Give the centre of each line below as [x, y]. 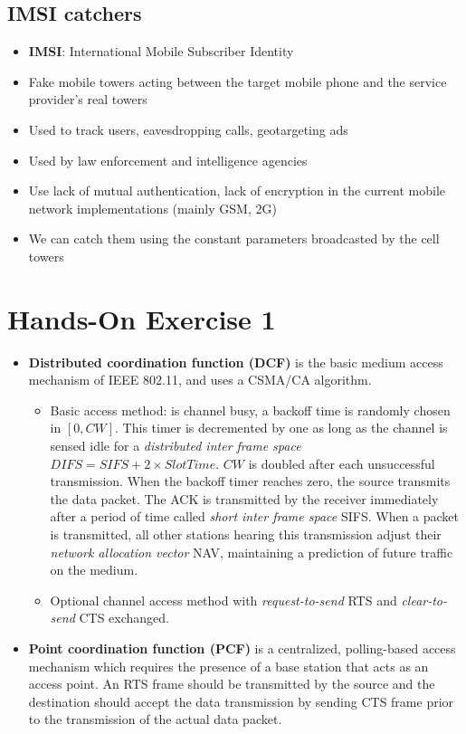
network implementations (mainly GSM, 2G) [152, 208]
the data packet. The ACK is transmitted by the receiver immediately [244, 498]
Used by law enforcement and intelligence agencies [168, 160]
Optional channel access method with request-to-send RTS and [223, 600]
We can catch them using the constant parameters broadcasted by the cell [234, 238]
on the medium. [94, 570]
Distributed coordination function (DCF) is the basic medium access [236, 362]
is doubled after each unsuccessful [342, 463]
